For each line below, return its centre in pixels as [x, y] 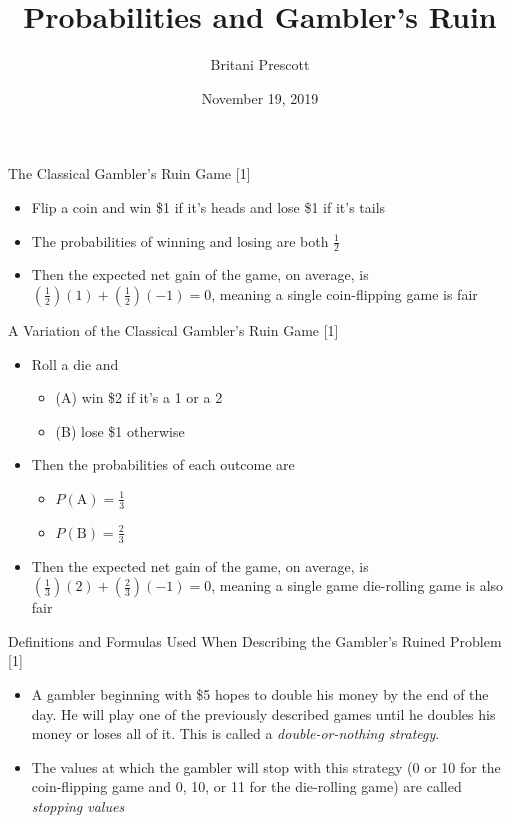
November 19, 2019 [260, 97]
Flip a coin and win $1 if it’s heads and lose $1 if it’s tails [208, 206]
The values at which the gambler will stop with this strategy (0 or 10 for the [266, 766]
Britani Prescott [260, 64]
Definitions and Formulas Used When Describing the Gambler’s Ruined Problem [255, 640]
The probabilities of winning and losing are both [180, 240]
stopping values [78, 805]
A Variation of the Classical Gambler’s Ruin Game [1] [173, 329]
